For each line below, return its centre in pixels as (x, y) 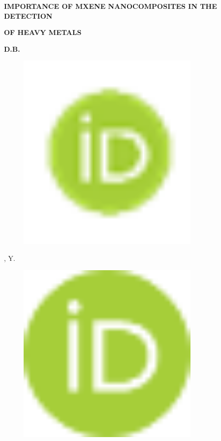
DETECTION (28, 16)
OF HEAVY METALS (43, 32)
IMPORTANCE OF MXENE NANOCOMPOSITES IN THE (110, 6)
